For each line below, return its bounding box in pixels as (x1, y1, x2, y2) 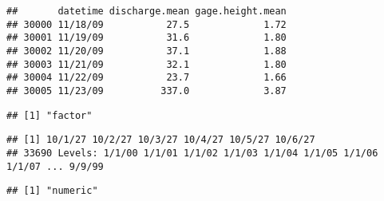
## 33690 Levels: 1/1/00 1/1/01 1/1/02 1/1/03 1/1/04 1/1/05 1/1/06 (6, 147, 378, 159)
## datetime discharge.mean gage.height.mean (6, 6, 287, 17)
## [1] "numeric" (6, 185, 98, 197)
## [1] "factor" (6, 109, 93, 121)
